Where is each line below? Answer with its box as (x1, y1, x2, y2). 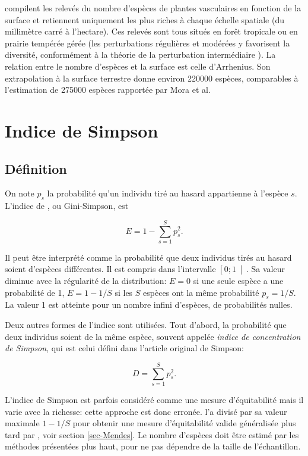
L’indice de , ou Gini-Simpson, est (5, 199, 129, 212)
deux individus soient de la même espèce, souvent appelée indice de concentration (5, 330, 301, 342)
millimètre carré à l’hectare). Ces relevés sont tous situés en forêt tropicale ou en (5, 25, 298, 38)
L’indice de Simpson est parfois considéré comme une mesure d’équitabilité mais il (5, 393, 304, 405)
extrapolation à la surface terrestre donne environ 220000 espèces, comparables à (5, 71, 299, 84)
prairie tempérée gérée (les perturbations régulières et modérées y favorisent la (5, 36, 290, 49)
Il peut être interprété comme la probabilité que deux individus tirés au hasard (5, 251, 292, 263)
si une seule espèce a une (193, 274, 284, 287)
